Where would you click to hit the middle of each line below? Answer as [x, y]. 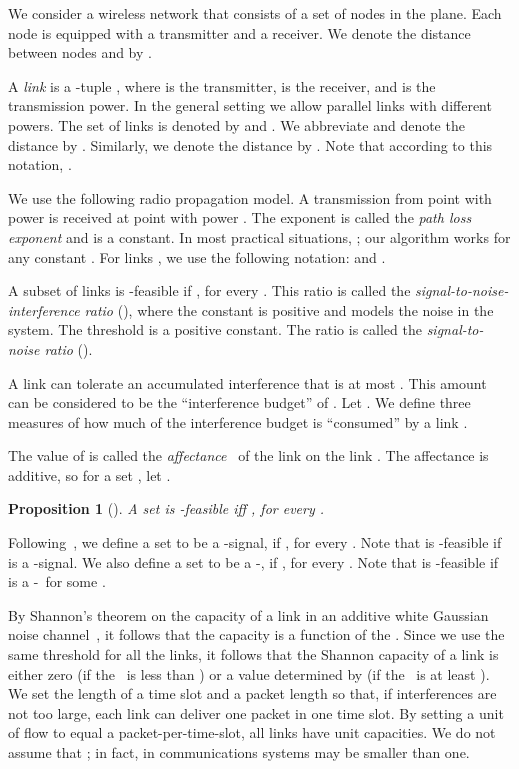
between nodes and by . [80, 52]
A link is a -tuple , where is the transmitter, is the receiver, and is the [222, 85]
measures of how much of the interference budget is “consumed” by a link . [238, 421]
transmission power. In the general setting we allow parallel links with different [250, 105]
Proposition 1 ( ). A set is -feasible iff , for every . [166, 508]
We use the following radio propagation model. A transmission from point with [250, 197]
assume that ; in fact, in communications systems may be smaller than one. [239, 752]
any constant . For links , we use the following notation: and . [197, 256]
